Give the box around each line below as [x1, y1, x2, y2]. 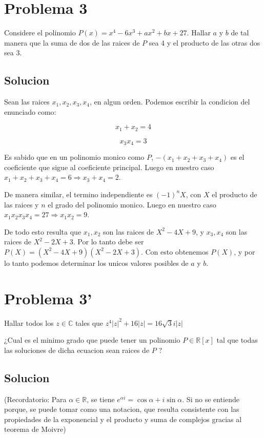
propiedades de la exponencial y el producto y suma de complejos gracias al [4, 413, 242, 424]
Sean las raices [4, 96, 50, 107]
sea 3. [4, 47, 22, 58]
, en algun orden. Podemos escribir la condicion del [90, 96, 250, 107]
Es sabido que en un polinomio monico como [4, 152, 145, 162]
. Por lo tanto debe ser [73, 236, 144, 247]
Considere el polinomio [4, 27, 76, 38]
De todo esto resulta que [4, 226, 82, 237]
